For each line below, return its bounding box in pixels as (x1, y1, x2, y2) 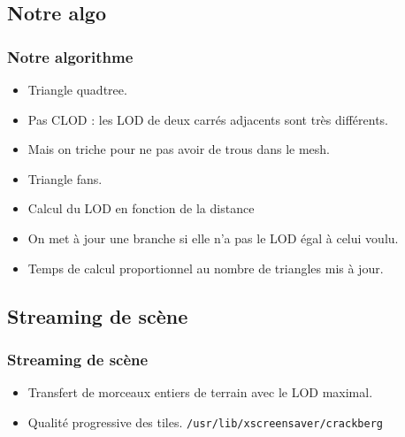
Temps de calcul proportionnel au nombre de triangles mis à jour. (27, 258, 384, 277)
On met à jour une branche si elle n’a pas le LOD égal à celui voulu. (27, 228, 399, 247)
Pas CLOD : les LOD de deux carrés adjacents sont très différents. (27, 110, 389, 128)
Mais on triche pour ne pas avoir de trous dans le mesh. (27, 140, 330, 158)
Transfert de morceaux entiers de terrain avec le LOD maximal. (27, 383, 373, 402)
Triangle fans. (27, 169, 103, 188)
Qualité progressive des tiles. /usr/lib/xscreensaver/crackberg (27, 412, 383, 431)
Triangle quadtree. (27, 80, 127, 98)
